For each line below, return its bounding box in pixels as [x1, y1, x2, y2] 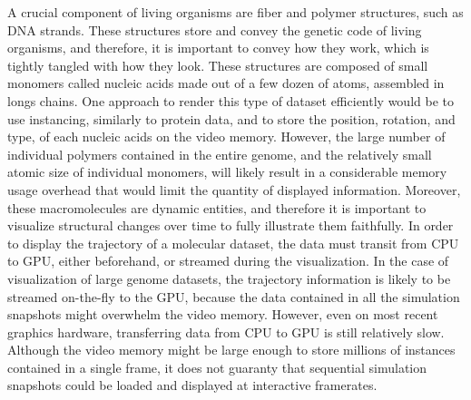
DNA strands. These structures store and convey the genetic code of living [7, 20, 422, 39]
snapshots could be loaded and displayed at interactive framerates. [7, 376, 378, 395]
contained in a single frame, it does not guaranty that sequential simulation [7, 357, 427, 376]
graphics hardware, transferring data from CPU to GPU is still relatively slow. [7, 322, 445, 341]
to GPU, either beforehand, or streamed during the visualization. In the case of [7, 251, 449, 270]
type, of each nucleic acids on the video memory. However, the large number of [7, 127, 446, 146]
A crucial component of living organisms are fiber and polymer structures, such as [7, 3, 464, 21]
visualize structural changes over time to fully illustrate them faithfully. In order [7, 216, 454, 235]
